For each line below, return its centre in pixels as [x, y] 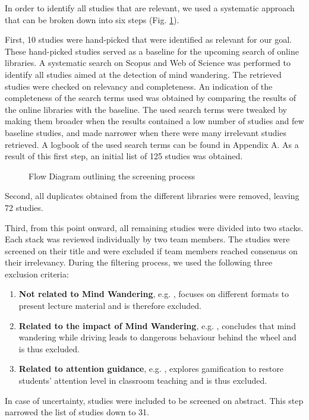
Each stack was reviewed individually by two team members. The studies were [147, 239]
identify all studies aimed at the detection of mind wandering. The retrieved [143, 74]
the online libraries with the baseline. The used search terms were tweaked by [146, 109]
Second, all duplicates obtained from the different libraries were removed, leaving [152, 196]
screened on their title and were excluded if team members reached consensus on [151, 250]
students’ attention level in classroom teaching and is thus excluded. [143, 380]
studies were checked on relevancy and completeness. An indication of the [139, 86]
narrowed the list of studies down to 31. [77, 412]
